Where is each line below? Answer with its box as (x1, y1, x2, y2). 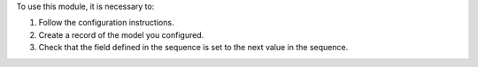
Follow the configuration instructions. (38, 18, 174, 28)
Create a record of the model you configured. (38, 29, 204, 40)
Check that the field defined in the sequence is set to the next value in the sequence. (38, 42, 349, 53)
